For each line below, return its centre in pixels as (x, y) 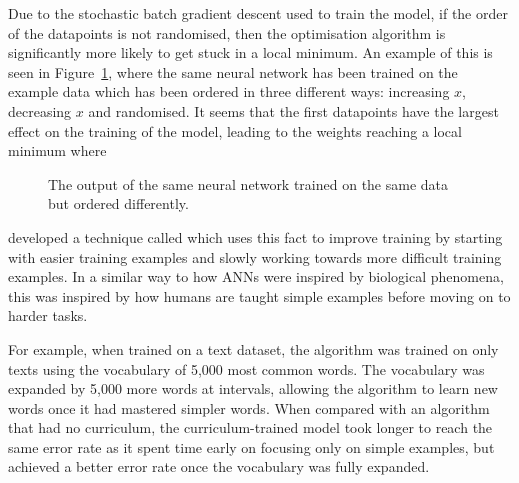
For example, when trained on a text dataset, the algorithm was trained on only (253, 348)
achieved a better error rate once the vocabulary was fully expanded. (219, 466)
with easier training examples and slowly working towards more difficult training (255, 256)
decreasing (40, 110)
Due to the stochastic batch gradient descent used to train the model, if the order (258, 13)
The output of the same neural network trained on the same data (248, 183)
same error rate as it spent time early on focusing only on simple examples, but (251, 446)
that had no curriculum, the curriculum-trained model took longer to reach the (250, 427)
